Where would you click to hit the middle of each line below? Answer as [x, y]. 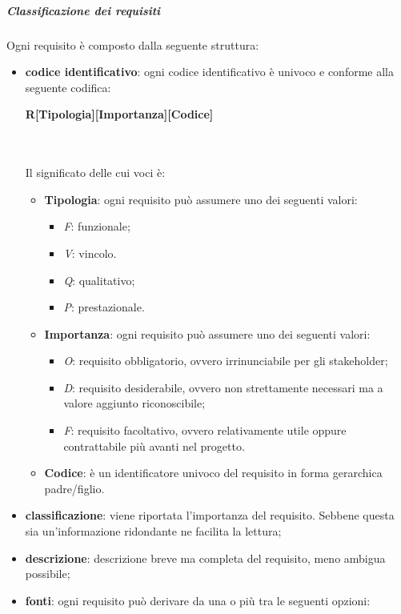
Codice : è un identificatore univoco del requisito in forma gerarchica [213, 473]
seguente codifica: [68, 87]
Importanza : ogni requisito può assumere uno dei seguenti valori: [207, 333]
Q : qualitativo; [99, 280]
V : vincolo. [90, 253]
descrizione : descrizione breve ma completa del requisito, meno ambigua [205, 558]
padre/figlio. [74, 488]
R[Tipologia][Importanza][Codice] [119, 114]
